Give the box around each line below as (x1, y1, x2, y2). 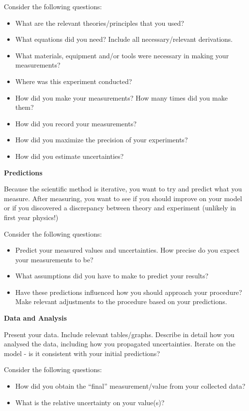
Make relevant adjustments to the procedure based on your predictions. (15, 296, 227, 307)
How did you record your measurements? (15, 118, 137, 128)
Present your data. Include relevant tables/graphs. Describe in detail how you (4, 329, 234, 339)
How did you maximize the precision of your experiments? (15, 135, 188, 145)
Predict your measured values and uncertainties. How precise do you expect (15, 245, 240, 255)
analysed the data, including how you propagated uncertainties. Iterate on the (4, 339, 235, 349)
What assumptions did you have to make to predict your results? (15, 271, 209, 281)
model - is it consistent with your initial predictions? (4, 348, 160, 358)
